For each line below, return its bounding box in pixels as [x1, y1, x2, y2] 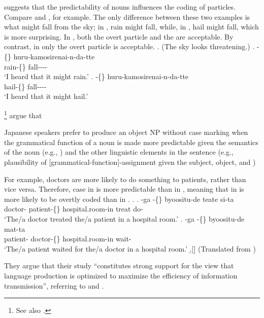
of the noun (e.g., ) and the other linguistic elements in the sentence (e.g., [4, 147, 234, 157]
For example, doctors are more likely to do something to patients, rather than [4, 173, 246, 184]
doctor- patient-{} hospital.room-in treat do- [4, 203, 143, 214]
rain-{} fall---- [4, 61, 48, 72]
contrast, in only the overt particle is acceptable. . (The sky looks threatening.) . [4, 41, 255, 52]
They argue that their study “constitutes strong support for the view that [4, 260, 234, 271]
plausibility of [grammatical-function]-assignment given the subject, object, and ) [4, 156, 256, 167]
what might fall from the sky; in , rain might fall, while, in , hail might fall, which [4, 21, 259, 32]
